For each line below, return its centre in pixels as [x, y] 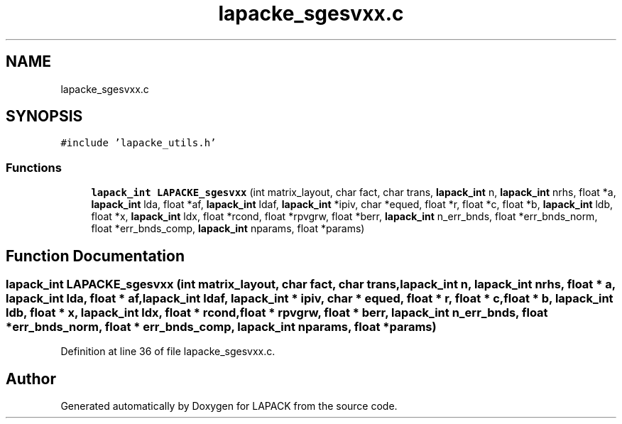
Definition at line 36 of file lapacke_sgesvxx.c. [168, 352]
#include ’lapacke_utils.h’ [138, 143]
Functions [34, 167]
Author [31, 379]
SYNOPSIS [44, 116]
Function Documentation [95, 256]
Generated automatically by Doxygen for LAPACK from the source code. [229, 406]
